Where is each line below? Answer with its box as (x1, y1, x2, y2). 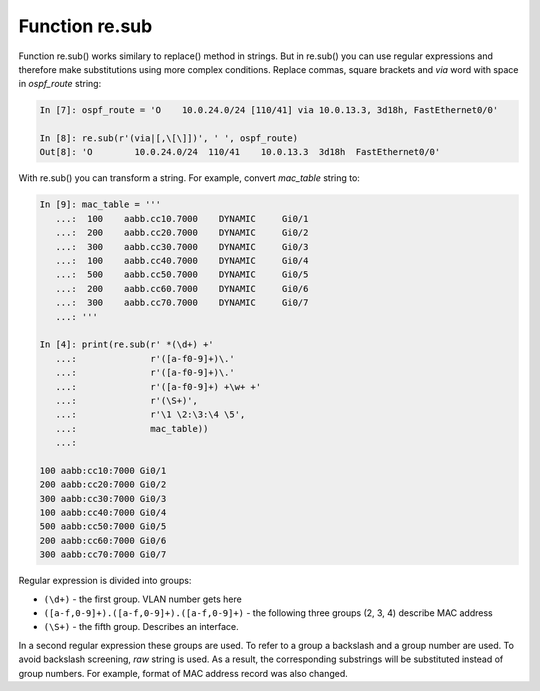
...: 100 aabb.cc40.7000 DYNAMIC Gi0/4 (55, 255, 309, 267)
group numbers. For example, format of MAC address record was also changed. (18, 667, 349, 679)
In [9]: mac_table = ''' (39, 199, 162, 210)
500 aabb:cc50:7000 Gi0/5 (39, 521, 167, 532)
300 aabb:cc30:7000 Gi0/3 (39, 493, 167, 504)
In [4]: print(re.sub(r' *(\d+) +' (39, 339, 214, 350)
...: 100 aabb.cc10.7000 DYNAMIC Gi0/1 (55, 213, 309, 224)
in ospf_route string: (18, 78, 102, 90)
